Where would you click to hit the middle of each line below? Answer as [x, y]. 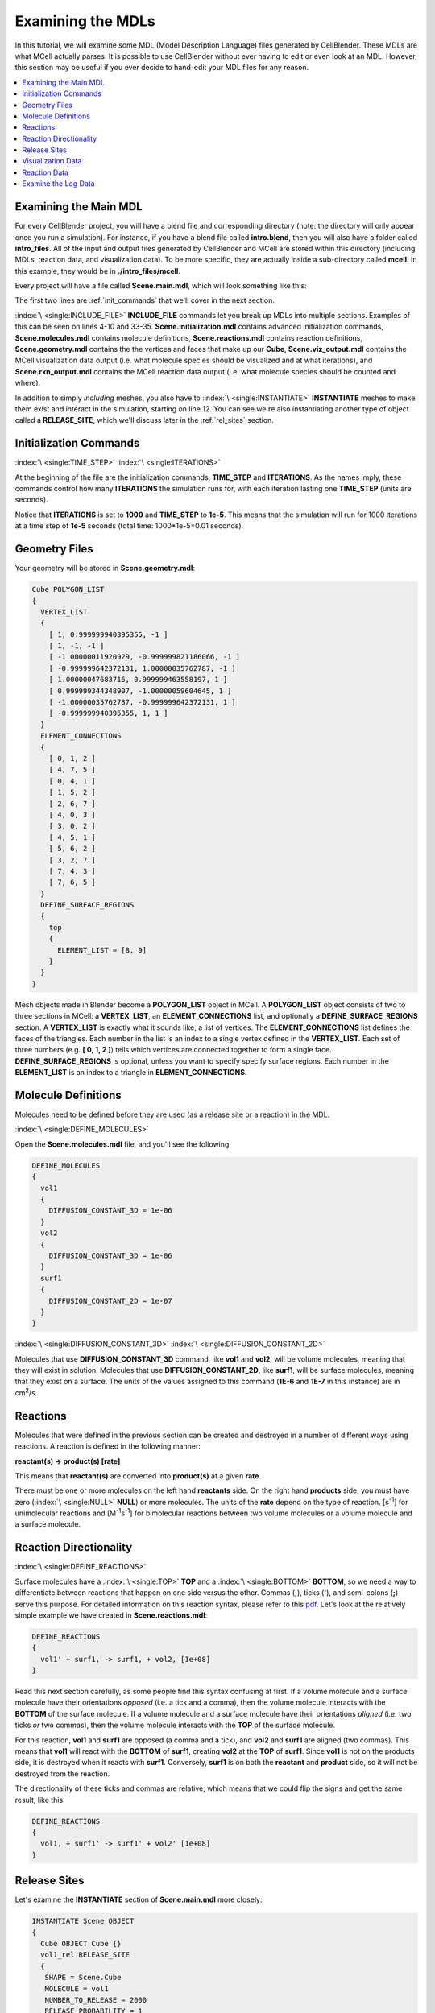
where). [28, 383]
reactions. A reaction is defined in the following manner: [108, 1446]
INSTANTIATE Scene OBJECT [83, 1921]
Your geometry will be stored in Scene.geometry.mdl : [105, 568]
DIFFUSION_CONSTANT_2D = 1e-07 [110, 1301]
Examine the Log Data [59, 184]
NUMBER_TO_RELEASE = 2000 [96, 2000]
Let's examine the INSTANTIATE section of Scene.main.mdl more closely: [139, 1899]
